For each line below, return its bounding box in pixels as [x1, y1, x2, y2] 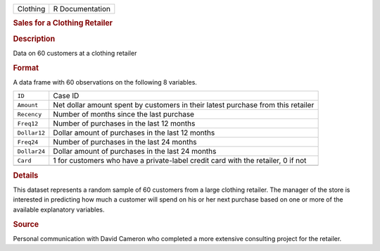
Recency [17, 110, 42, 118]
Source [13, 219, 39, 229]
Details [13, 170, 39, 180]
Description [13, 34, 56, 44]
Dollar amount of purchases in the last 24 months [53, 147, 217, 157]
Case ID [53, 91, 80, 101]
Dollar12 [17, 129, 46, 137]
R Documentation [53, 4, 110, 13]
